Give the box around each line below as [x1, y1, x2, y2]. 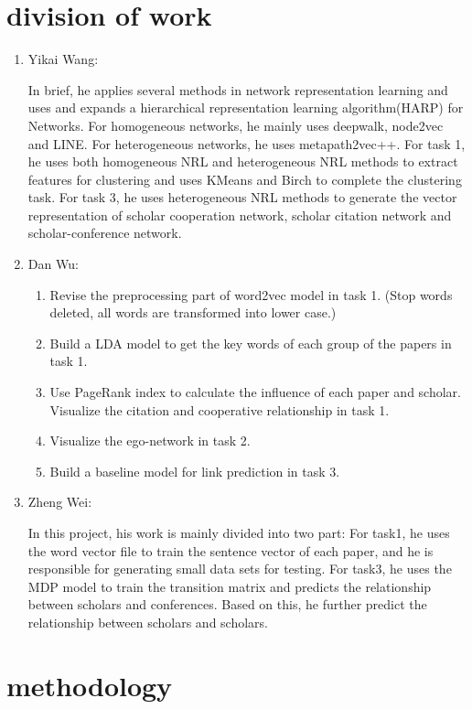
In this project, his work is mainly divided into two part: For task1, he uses [27, 523, 450, 542]
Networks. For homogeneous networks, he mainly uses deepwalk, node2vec [27, 115, 444, 134]
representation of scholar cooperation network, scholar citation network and [27, 205, 452, 224]
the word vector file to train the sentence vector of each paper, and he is [27, 541, 434, 560]
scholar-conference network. [27, 223, 182, 242]
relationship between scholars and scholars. [27, 612, 269, 631]
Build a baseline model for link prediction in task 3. [49, 461, 340, 480]
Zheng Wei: [27, 492, 92, 511]
